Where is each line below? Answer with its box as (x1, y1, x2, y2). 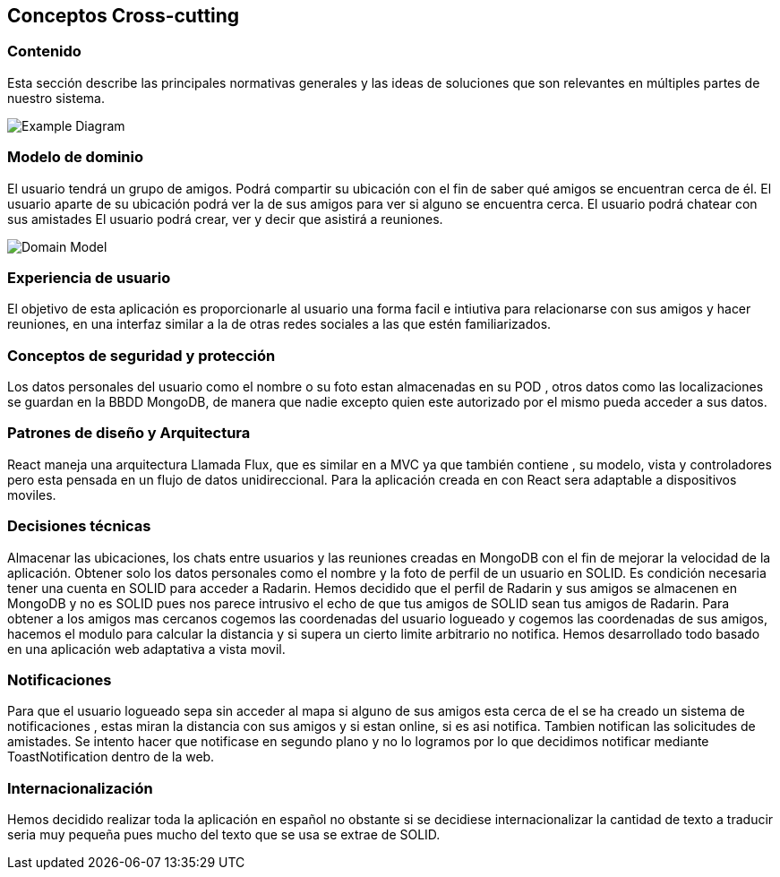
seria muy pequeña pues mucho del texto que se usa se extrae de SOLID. (7, 827, 441, 843)
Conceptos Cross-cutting (7, 4, 240, 27)
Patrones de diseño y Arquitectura (7, 424, 251, 443)
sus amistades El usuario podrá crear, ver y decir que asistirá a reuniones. (7, 211, 443, 227)
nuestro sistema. (7, 90, 105, 106)
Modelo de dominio (7, 148, 143, 167)
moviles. (7, 486, 56, 503)
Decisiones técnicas (7, 517, 151, 536)
